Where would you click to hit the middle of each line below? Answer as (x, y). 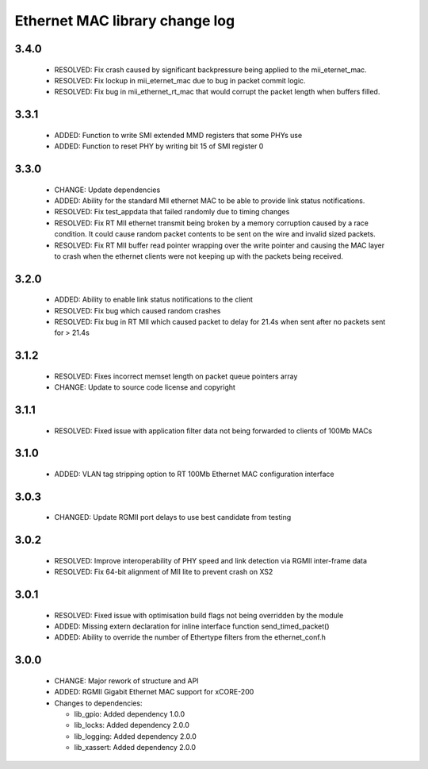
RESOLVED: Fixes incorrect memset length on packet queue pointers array (176, 376)
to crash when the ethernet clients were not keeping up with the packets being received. (199, 256)
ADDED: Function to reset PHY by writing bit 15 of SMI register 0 (159, 146)
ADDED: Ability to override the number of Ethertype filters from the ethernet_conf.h (190, 637)
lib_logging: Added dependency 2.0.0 (136, 736)
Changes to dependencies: (98, 703)
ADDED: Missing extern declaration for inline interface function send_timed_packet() (192, 626)
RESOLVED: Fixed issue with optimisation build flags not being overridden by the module (199, 615)
